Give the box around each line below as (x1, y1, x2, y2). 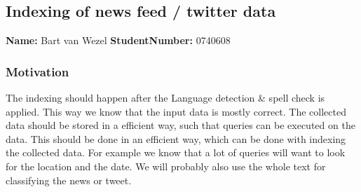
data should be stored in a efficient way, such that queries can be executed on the (6, 118, 355, 132)
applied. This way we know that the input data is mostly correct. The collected (6, 104, 346, 118)
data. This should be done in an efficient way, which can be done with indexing (6, 131, 346, 146)
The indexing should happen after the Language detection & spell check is (6, 90, 325, 105)
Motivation (6, 62, 69, 80)
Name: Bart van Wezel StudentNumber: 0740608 (6, 33, 231, 48)
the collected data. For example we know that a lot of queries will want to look (6, 145, 346, 160)
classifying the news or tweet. (6, 172, 132, 187)
